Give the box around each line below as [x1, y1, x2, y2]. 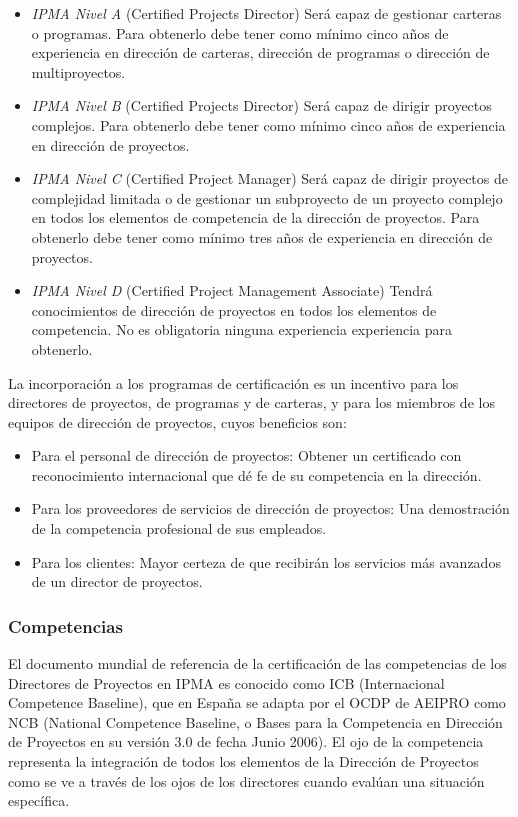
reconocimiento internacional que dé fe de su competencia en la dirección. [31, 464, 482, 485]
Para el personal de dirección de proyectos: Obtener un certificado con [31, 445, 462, 466]
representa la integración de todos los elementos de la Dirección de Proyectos [8, 751, 479, 772]
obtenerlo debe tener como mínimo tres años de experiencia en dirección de [31, 226, 493, 247]
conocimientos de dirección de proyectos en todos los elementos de [31, 299, 437, 320]
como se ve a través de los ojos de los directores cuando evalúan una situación [8, 770, 485, 791]
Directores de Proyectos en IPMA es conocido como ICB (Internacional [8, 672, 445, 693]
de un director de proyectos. [31, 571, 203, 592]
